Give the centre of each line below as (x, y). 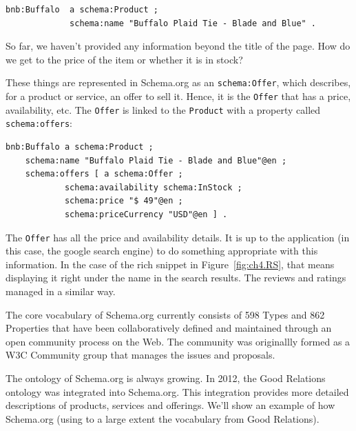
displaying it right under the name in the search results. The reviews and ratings (176, 278)
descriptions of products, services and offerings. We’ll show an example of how (170, 405)
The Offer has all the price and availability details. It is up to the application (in (178, 237)
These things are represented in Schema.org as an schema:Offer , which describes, (178, 82)
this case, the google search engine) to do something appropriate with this (162, 251)
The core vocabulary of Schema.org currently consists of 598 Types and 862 (165, 314)
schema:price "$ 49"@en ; (124, 201)
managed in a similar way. (61, 291)
